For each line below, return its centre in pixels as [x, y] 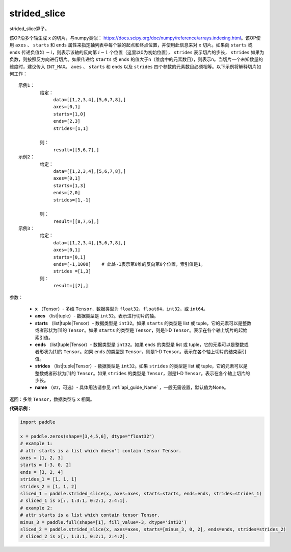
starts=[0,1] [70, 257]
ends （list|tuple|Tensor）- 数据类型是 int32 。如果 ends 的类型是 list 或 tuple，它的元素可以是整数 [139, 344]
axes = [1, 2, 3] [42, 458]
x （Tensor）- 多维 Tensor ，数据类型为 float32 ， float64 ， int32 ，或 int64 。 [122, 309]
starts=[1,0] [70, 114]
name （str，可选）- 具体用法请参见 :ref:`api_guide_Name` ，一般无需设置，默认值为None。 [132, 387]
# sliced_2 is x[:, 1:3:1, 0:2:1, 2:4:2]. [74, 536]
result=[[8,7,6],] [76, 221]
